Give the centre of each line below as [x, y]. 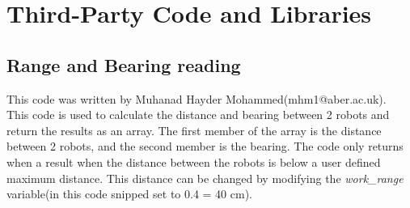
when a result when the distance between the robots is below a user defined [194, 161]
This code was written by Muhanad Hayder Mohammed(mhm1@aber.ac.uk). [197, 98]
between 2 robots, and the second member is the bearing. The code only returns [205, 146]
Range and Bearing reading [124, 64]
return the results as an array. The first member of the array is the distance [194, 130]
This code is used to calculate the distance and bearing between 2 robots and [198, 115]
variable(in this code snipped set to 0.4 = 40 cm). [129, 194]
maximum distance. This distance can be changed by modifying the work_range [205, 178]
